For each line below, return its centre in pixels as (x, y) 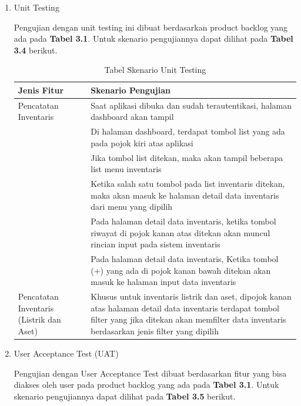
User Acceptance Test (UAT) (66, 353)
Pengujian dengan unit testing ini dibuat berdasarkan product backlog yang (151, 27)
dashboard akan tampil (132, 117)
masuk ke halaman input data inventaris (163, 282)
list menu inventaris (126, 169)
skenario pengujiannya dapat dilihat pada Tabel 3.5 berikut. (125, 396)
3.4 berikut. (36, 50)
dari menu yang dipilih (132, 207)
